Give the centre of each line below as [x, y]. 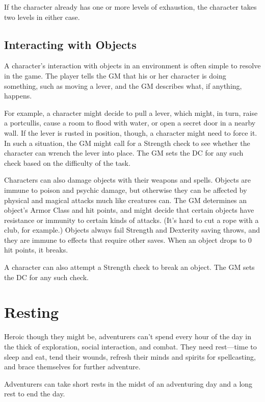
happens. [18, 96]
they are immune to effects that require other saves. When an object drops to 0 [128, 240]
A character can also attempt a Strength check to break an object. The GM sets [129, 267]
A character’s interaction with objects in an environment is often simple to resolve [132, 66]
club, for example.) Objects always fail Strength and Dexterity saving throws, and [132, 230]
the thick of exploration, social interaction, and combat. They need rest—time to [130, 346]
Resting [32, 312]
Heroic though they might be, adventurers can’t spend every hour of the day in [128, 336]
